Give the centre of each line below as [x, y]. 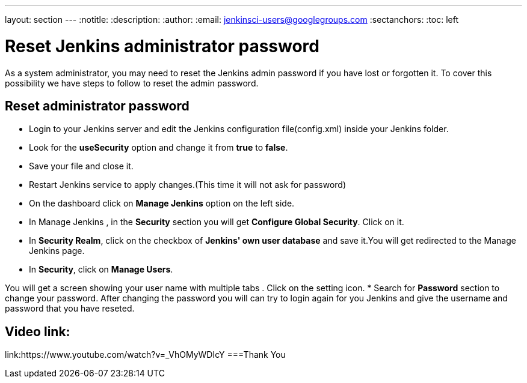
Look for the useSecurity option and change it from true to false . [159, 148]
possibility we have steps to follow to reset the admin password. [132, 83]
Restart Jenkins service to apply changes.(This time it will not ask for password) [188, 185]
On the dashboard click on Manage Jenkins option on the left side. [162, 204]
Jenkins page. [57, 251]
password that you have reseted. [70, 309]
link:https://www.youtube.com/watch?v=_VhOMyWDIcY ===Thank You [145, 355]
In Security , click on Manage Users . [101, 270]
